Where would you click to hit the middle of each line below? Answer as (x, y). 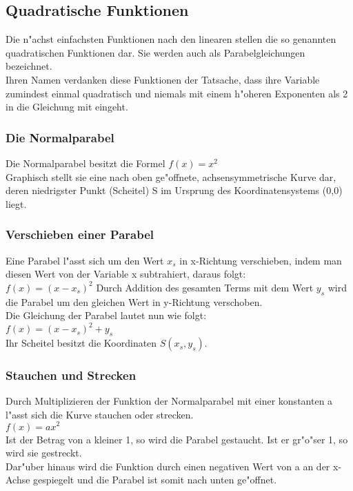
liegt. (16, 203)
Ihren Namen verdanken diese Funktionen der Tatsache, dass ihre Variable (163, 79)
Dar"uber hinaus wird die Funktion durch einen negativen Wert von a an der (168, 466)
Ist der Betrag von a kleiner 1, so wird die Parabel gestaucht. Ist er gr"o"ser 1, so (177, 439)
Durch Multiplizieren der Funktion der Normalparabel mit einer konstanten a (169, 401)
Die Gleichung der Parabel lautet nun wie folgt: (106, 315)
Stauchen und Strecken (71, 375)
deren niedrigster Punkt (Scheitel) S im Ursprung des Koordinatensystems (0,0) (174, 190)
